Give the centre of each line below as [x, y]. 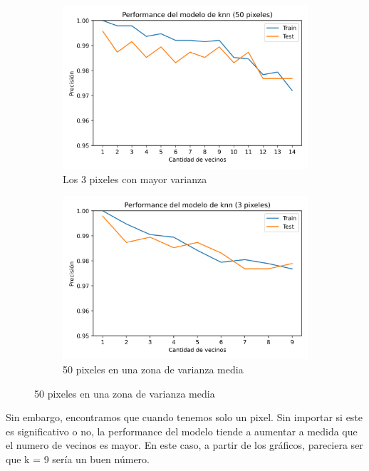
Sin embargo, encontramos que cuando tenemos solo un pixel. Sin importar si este [184, 417]
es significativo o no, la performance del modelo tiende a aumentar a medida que [182, 431]
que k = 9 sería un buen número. [78, 459]
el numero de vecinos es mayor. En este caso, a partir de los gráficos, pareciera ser [184, 445]
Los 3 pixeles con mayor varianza [135, 178]
